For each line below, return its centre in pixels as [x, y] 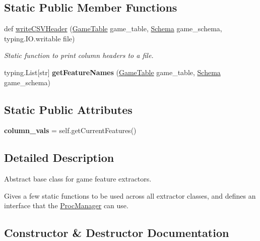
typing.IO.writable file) [40, 38]
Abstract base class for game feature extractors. [78, 179]
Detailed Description [59, 158]
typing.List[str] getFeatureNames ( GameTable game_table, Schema [112, 72]
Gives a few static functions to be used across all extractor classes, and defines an [130, 195]
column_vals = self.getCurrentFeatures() [70, 130]
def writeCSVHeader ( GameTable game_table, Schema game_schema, [113, 28]
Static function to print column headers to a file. [79, 55]
